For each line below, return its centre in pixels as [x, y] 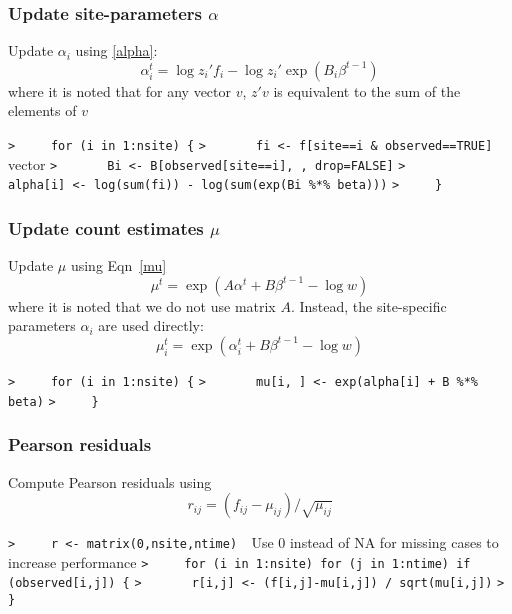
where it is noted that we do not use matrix [142, 305]
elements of [42, 110]
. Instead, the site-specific [368, 305]
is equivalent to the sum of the [367, 90]
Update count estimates [106, 227]
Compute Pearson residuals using [110, 481]
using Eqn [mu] [118, 265]
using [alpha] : [116, 50]
